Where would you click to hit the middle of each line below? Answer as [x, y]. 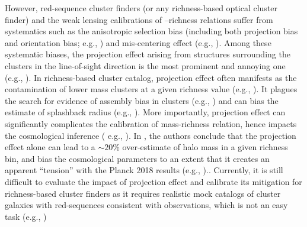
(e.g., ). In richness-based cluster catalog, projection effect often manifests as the [151, 77]
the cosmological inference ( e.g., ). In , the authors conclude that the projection [151, 135]
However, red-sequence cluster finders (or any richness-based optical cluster [141, 8]
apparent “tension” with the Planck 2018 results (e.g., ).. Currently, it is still [144, 170]
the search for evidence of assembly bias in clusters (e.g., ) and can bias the [142, 100]
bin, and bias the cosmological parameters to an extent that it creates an [137, 158]
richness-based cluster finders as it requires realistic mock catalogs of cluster [143, 193]
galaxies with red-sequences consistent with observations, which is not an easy [146, 205]
